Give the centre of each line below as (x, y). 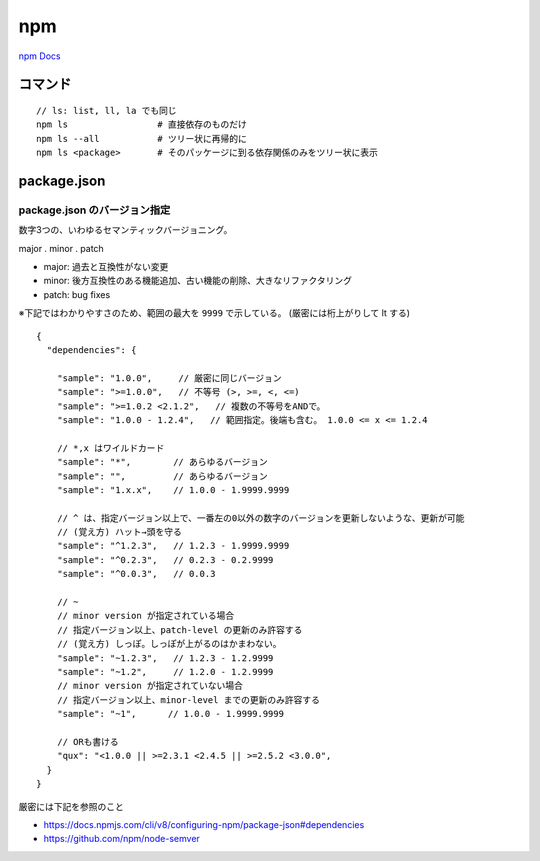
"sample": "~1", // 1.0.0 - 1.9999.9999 (170, 714)
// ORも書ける (87, 741)
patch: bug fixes (77, 294)
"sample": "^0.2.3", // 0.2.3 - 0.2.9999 (165, 559)
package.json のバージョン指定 (94, 210)
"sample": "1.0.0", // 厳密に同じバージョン (169, 378)
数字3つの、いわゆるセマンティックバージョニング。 (125, 230)
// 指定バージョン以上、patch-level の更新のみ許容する (179, 629)
